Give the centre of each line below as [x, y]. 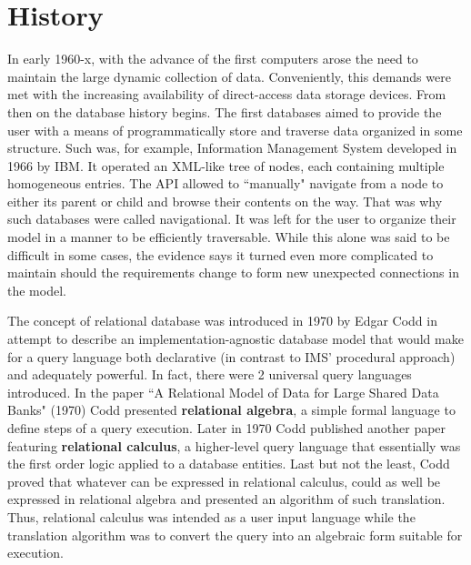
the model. [37, 290]
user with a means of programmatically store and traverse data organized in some [235, 130]
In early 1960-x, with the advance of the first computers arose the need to [213, 59]
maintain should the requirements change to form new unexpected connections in [233, 272]
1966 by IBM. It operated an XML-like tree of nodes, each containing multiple [226, 165]
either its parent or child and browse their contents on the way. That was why [225, 201]
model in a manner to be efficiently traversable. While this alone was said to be [229, 237]
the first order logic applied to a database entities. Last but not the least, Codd [229, 464]
